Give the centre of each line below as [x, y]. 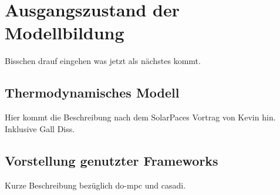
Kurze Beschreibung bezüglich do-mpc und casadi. [95, 185]
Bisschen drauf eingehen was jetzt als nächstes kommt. [103, 61]
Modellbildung [65, 33]
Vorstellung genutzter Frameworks [112, 160]
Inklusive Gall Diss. [40, 128]
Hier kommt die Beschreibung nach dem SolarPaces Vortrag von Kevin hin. [140, 117]
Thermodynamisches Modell [92, 93]
